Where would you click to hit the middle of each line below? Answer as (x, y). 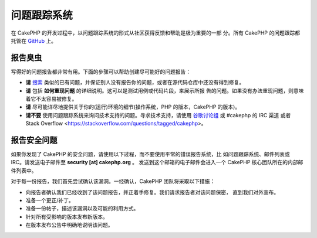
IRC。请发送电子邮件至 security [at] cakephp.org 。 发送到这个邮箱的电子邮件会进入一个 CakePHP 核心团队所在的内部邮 (157, 162)
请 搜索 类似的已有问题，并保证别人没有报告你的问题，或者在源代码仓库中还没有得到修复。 (135, 83)
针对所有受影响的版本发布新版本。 (67, 216)
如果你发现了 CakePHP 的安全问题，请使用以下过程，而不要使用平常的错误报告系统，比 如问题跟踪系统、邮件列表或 (150, 154)
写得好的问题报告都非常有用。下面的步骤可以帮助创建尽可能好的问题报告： (101, 72)
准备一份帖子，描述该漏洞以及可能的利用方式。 (82, 209)
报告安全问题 (34, 140)
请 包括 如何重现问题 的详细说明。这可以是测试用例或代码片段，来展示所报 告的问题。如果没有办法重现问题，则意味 (165, 90)
